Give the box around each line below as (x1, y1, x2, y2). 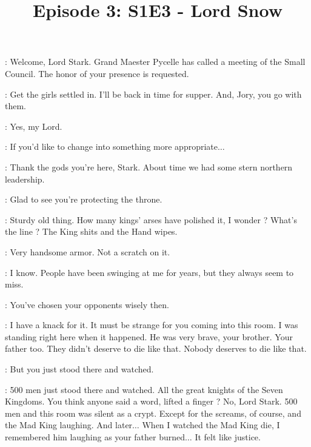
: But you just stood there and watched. (5, 363, 154, 375)
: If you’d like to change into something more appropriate (5, 140, 218, 153)
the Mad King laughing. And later (5, 418, 133, 431)
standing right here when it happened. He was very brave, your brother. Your (5, 330, 293, 343)
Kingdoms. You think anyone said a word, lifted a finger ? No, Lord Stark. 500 (5, 395, 298, 408)
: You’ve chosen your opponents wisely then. (5, 298, 169, 311)
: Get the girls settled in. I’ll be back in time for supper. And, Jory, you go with (5, 87, 302, 100)
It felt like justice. (195, 431, 261, 443)
